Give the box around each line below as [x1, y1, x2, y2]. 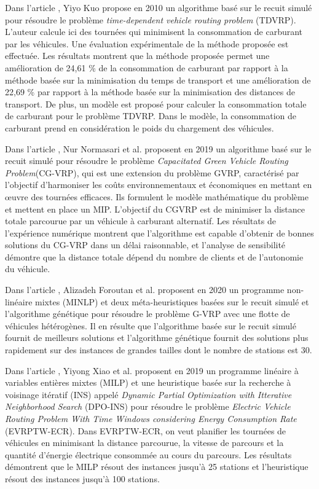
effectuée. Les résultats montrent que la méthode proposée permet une [5, 49, 270, 62]
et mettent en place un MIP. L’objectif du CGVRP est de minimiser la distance [5, 202, 305, 215]
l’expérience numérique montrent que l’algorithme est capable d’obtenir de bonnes [5, 226, 314, 239]
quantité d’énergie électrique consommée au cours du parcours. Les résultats [5, 448, 292, 461]
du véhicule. [5, 262, 50, 275]
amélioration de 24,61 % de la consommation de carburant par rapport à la [5, 61, 288, 74]
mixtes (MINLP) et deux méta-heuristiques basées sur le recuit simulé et [35, 295, 309, 308]
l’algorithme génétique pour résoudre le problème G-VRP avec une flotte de [5, 307, 290, 320]
